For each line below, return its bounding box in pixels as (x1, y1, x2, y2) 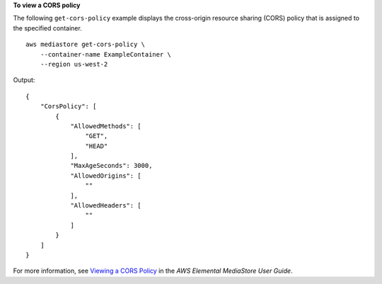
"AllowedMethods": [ (70, 122, 141, 130)
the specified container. (13, 23, 83, 32)
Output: (13, 76, 35, 84)
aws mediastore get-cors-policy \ (25, 40, 145, 49)
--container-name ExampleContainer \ (40, 50, 171, 58)
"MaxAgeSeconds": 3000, (70, 161, 153, 170)
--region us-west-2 (40, 60, 108, 68)
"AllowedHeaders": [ (70, 202, 141, 210)
